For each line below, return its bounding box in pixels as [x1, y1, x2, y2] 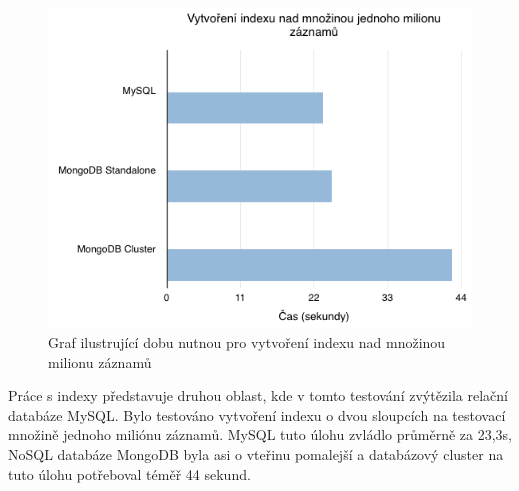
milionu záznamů [48, 351, 152, 372]
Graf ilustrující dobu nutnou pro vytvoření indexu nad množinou [48, 331, 446, 352]
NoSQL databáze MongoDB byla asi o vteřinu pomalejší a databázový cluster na [8, 443, 504, 464]
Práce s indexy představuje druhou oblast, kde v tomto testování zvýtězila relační [8, 385, 508, 406]
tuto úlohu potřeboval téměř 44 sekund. [8, 463, 251, 484]
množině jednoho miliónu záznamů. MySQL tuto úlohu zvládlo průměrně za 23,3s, [8, 424, 512, 445]
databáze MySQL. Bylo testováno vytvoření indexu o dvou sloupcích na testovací [8, 404, 506, 425]
